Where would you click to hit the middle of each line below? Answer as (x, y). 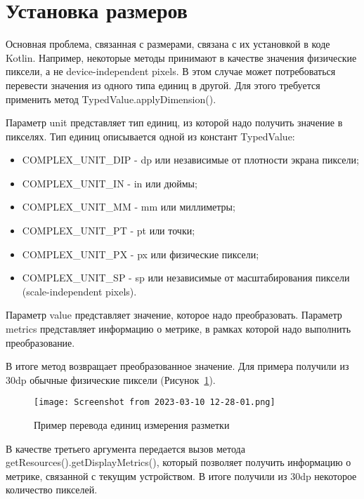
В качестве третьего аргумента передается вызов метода (125, 448)
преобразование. (40, 342)
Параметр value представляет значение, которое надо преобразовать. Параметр (174, 315)
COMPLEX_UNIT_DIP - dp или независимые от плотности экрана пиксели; (190, 160)
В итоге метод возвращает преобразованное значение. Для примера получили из (177, 366)
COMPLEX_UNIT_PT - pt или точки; (109, 231)
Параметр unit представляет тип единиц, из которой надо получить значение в (174, 122)
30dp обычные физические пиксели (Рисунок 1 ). (111, 379)
